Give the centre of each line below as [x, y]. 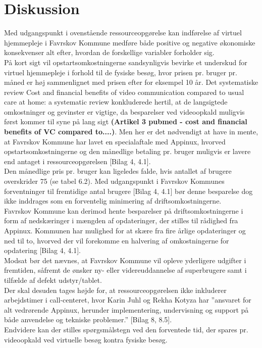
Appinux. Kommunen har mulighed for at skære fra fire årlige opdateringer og [125, 230]
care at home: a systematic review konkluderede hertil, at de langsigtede [116, 102]
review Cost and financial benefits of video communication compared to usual [124, 92]
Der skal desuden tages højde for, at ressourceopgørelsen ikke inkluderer [115, 290]
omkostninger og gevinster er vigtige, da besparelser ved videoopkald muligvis [124, 111]
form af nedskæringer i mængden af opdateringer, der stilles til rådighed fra [121, 220]
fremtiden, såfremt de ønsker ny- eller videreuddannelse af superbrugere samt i [125, 270]
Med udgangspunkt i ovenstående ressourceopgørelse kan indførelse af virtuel [123, 33]
